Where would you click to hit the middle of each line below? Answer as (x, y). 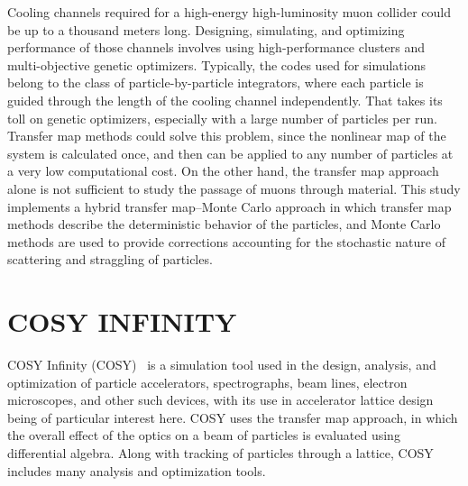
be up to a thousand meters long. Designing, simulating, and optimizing (206, 29)
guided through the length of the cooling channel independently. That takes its (225, 100)
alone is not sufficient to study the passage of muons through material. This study (234, 188)
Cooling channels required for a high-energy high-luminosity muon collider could (229, 12)
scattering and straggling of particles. (110, 259)
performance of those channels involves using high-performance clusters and (216, 47)
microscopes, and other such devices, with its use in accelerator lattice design (220, 400)
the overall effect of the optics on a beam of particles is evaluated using (204, 435)
